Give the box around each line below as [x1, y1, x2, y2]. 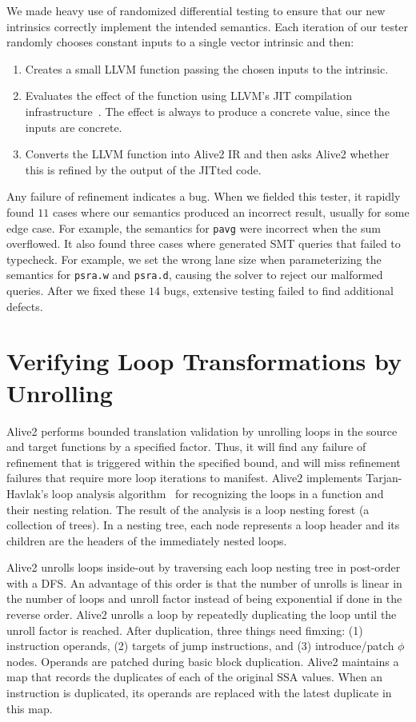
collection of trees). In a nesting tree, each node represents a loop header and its [6, 517, 400, 533]
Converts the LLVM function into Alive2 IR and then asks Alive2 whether [25, 146, 390, 162]
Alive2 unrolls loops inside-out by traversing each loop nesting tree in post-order [6, 559, 401, 576]
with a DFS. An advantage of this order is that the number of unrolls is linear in [6, 574, 402, 591]
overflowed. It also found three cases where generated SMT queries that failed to [6, 235, 401, 252]
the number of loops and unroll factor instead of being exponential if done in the [6, 590, 402, 607]
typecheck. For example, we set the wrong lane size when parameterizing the [6, 250, 382, 267]
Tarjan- [366, 469, 402, 486]
